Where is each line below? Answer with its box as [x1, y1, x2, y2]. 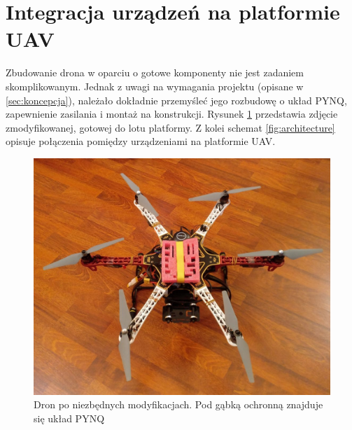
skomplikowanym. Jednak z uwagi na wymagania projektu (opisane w [6, 78, 304, 93]
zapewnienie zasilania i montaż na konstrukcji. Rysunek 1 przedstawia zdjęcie [6, 106, 338, 121]
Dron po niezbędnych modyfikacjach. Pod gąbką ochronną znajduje [34, 397, 323, 412]
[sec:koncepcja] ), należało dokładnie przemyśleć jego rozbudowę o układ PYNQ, [6, 92, 347, 107]
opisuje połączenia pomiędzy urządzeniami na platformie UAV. [6, 134, 276, 148]
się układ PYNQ [34, 410, 105, 425]
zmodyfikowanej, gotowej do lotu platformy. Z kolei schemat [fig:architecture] [6, 120, 335, 134]
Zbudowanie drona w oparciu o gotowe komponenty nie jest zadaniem [6, 65, 304, 80]
